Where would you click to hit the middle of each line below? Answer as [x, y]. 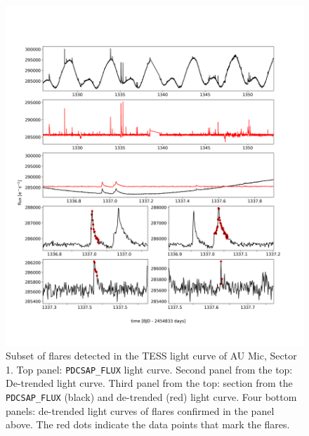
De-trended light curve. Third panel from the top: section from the [149, 383]
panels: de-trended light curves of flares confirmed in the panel [140, 410]
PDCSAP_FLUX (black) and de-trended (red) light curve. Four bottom [151, 397]
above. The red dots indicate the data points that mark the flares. [148, 424]
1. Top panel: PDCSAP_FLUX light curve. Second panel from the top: [149, 369]
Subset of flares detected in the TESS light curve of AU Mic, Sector [151, 356]
